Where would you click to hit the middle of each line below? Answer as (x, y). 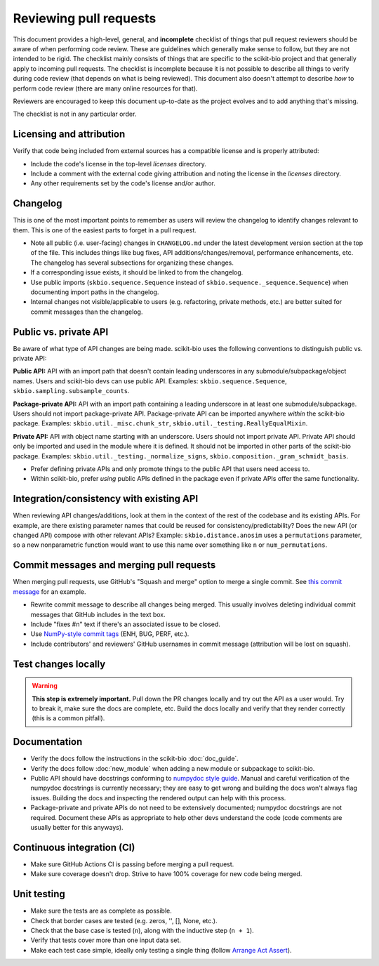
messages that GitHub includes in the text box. (98, 614)
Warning (45, 686)
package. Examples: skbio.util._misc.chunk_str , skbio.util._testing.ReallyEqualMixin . (160, 423)
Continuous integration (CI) (74, 847)
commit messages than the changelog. (87, 312)
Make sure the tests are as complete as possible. (101, 911)
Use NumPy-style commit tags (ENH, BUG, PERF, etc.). (110, 634)
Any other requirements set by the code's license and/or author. (123, 183)
